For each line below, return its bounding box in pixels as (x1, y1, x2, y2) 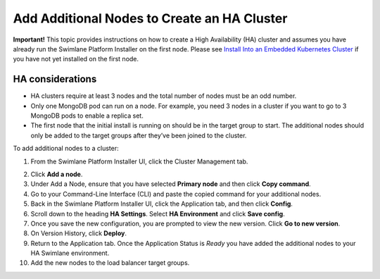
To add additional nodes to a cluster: (13, 144, 119, 153)
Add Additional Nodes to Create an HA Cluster (13, 11, 288, 26)
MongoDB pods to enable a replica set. (30, 111, 144, 120)
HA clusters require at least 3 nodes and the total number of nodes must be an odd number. (30, 92, 297, 100)
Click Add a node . (30, 170, 83, 178)
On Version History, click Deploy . (30, 229, 127, 237)
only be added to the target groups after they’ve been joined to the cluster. (30, 131, 247, 139)
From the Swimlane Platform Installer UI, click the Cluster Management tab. (30, 157, 248, 166)
